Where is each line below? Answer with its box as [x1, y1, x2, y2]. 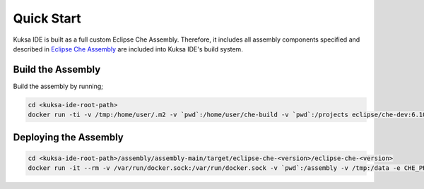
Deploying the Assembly [13, 131, 124, 143]
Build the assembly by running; [13, 82, 104, 90]
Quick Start [13, 11, 81, 26]
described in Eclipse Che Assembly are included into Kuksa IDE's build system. [13, 44, 243, 53]
